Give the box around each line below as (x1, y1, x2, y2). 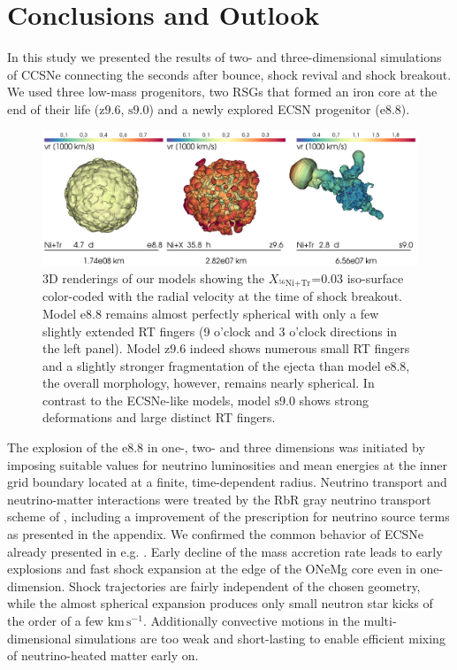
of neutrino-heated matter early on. (7, 646, 199, 665)
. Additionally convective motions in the (142, 612, 360, 630)
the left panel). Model (42, 339, 161, 358)
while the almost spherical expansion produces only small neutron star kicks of (7, 594, 433, 612)
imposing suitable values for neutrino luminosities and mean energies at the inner (7, 455, 448, 474)
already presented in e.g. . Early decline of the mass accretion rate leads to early (7, 542, 443, 560)
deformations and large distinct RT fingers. (42, 408, 276, 427)
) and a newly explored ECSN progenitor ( (149, 99, 380, 118)
